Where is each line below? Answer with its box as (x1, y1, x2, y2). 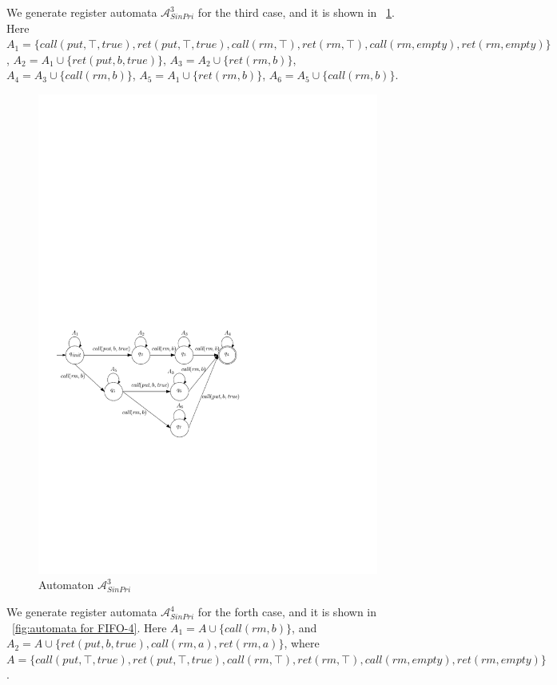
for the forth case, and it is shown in (197, 603, 377, 620)
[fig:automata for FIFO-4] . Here (12, 619, 167, 635)
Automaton (38, 576, 94, 593)
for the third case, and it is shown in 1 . (197, 4, 395, 20)
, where (284, 635, 320, 651)
